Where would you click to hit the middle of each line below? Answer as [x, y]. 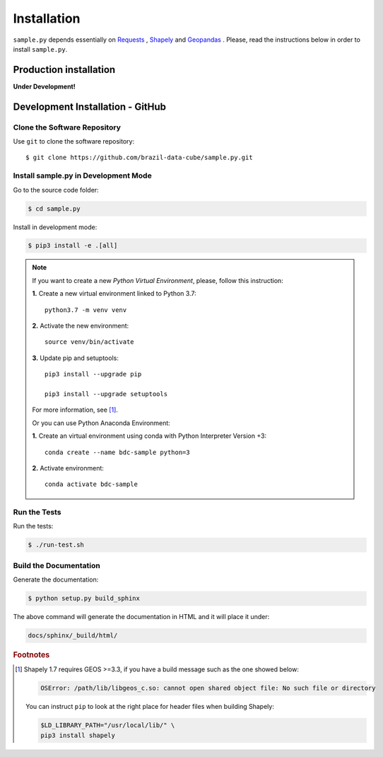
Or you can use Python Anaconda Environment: [101, 423]
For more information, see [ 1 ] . [75, 410]
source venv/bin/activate [89, 342]
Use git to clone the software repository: [73, 141]
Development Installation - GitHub [89, 106]
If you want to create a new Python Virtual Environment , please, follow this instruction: [158, 280]
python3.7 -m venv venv [86, 310]
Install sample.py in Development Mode [82, 175]
